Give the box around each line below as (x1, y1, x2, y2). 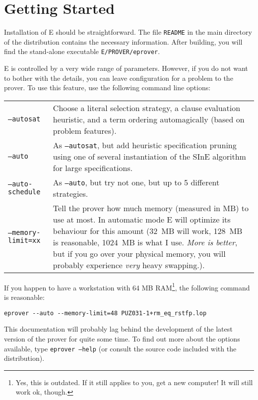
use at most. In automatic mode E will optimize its (53, 213, 231, 225)
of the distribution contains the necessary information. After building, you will (4, 36, 243, 47)
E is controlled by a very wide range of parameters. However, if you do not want (4, 63, 248, 73)
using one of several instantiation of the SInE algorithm (53, 150, 246, 162)
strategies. (53, 187, 88, 199)
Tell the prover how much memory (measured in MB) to (53, 202, 249, 214)
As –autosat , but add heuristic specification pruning (53, 139, 237, 151)
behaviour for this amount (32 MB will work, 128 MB (53, 225, 243, 236)
